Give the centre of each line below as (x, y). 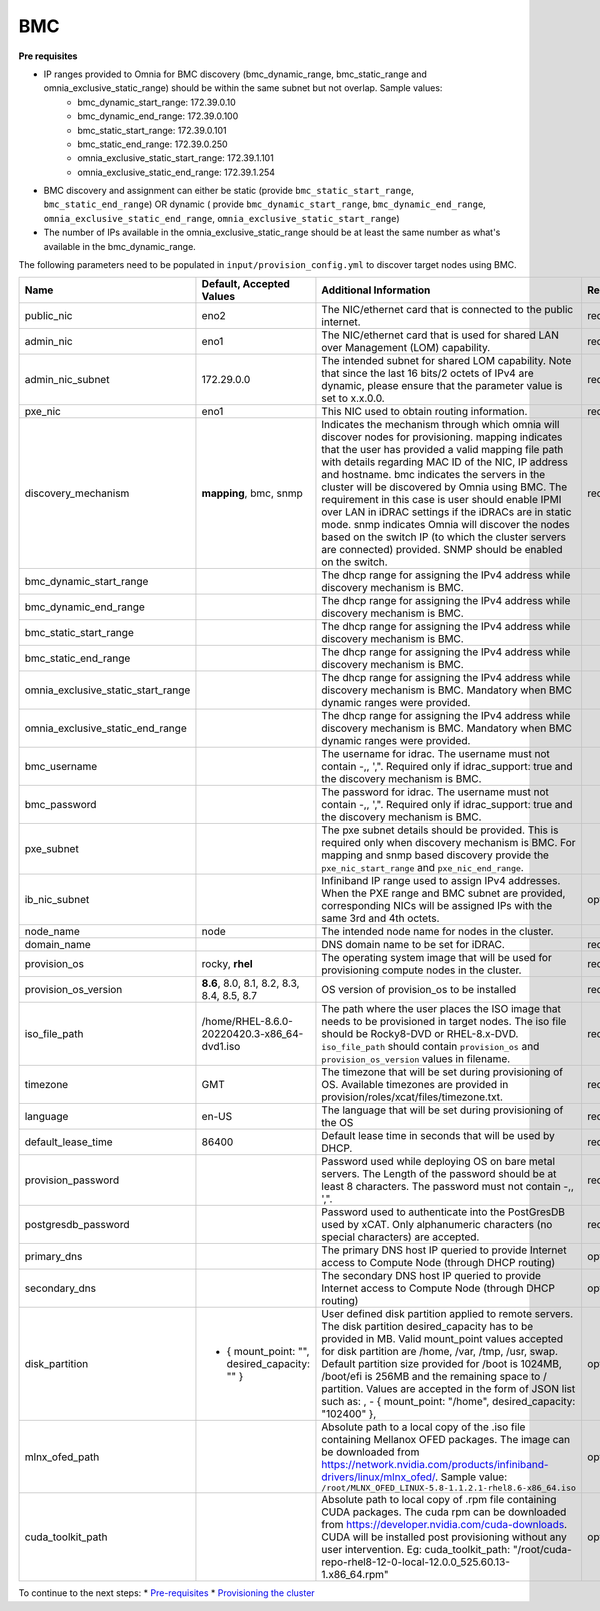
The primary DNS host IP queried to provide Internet (444, 1250)
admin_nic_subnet (67, 380)
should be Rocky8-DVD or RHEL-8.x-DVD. (420, 1034)
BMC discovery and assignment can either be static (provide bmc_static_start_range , (228, 191)
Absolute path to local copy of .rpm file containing (439, 1500)
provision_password (72, 1180)
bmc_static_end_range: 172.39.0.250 (153, 144)
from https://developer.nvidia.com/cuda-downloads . (444, 1525)
